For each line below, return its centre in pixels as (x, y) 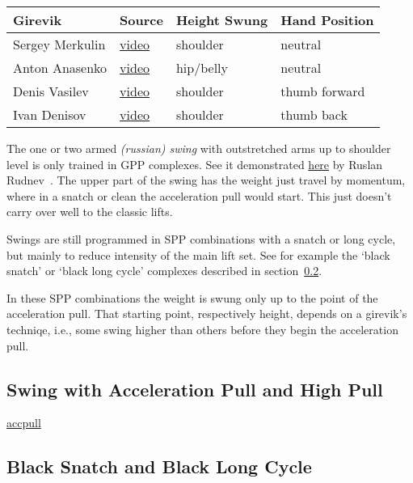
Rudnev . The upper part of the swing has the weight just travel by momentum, (206, 180)
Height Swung (222, 20)
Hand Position (327, 20)
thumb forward (323, 91)
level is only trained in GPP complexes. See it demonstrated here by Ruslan (195, 164)
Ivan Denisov (50, 114)
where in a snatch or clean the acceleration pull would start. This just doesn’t (199, 195)
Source (141, 20)
